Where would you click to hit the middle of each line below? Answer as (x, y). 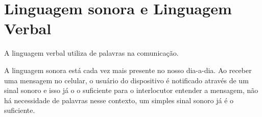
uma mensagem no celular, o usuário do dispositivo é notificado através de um (126, 80)
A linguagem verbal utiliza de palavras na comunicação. (91, 53)
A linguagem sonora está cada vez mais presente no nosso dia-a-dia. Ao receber (128, 70)
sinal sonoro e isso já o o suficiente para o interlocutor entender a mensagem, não (131, 90)
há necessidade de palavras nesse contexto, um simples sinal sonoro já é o (119, 100)
